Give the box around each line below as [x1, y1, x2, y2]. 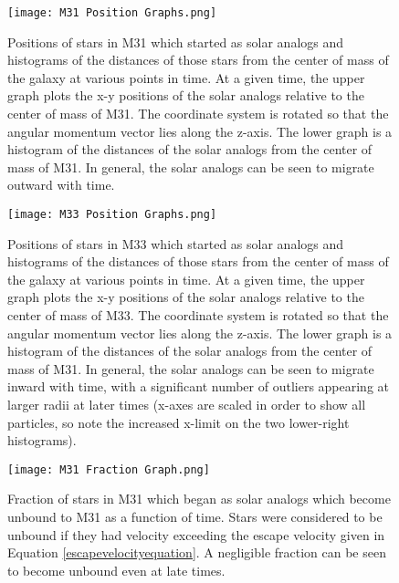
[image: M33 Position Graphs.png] [7, 208, 217, 221]
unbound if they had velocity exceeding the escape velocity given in [7, 525, 385, 544]
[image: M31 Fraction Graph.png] [7, 463, 210, 476]
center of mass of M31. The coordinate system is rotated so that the [7, 104, 389, 123]
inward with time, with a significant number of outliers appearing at [7, 377, 390, 396]
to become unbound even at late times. [7, 560, 226, 579]
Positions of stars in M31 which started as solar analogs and [7, 32, 344, 51]
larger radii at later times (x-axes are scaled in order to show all [7, 395, 366, 413]
